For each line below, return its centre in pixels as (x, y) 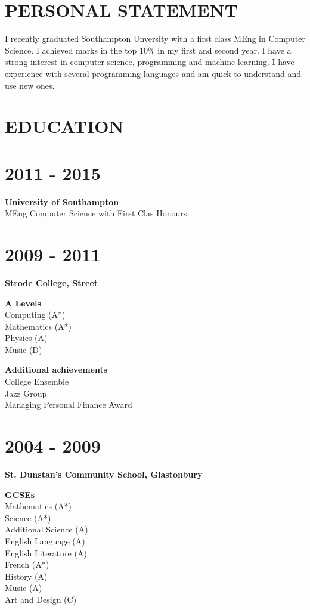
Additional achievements (56, 369)
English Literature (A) (46, 552)
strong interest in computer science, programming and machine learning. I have (150, 62)
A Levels (23, 303)
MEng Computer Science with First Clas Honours (96, 213)
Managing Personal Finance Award (69, 405)
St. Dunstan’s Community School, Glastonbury (104, 474)
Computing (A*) (35, 315)
